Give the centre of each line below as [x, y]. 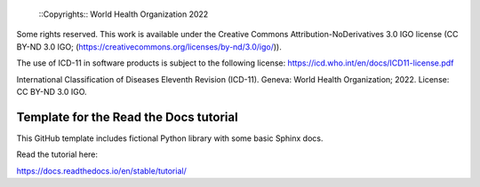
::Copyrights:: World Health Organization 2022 [124, 14]
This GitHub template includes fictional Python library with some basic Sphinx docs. [170, 138]
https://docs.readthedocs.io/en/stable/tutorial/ [101, 171]
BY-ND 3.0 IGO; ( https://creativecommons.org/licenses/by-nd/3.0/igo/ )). [149, 47]
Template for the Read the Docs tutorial [128, 117]
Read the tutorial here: [57, 154]
